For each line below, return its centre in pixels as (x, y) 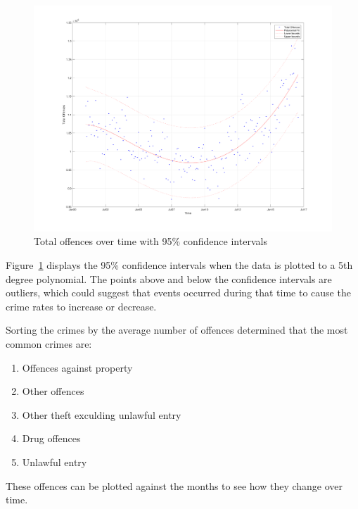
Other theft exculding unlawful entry (102, 414)
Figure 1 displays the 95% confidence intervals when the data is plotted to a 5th (179, 265)
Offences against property (77, 367)
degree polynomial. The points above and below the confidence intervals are (169, 278)
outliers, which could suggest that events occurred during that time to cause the (178, 293)
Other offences (53, 391)
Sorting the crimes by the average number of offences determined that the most (177, 330)
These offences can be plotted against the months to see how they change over (174, 485)
